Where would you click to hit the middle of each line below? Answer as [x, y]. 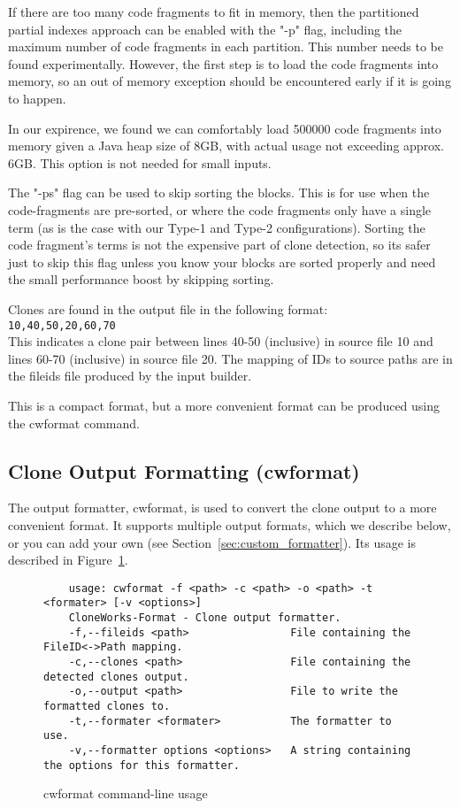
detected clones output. [116, 677]
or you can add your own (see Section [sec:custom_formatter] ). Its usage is [212, 542]
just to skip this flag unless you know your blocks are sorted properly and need [222, 262]
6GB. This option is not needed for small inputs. [140, 162]
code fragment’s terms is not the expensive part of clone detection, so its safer [219, 245]
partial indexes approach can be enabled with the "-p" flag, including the [205, 29]
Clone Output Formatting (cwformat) [184, 470]
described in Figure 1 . [68, 560]
